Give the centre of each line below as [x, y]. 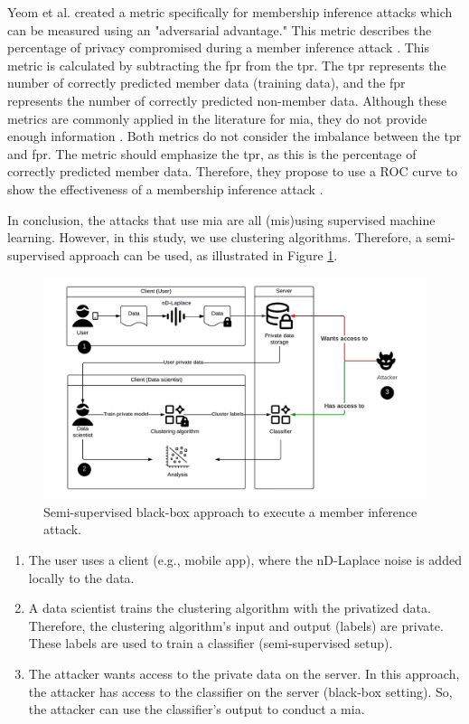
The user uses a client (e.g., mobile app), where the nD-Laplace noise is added [245, 560]
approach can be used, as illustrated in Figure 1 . [203, 254]
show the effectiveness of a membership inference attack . [165, 188]
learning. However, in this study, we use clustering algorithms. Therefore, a [215, 237]
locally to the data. [81, 577]
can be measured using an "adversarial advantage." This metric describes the [220, 29]
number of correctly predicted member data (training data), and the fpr [206, 83]
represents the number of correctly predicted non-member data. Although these [227, 100]
